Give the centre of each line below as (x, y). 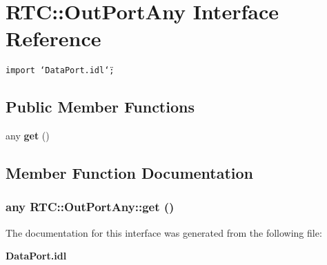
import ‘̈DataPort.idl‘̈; (60, 71)
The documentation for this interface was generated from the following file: (164, 232)
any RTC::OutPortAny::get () (90, 207)
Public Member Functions (100, 107)
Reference (53, 38)
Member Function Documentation (130, 173)
